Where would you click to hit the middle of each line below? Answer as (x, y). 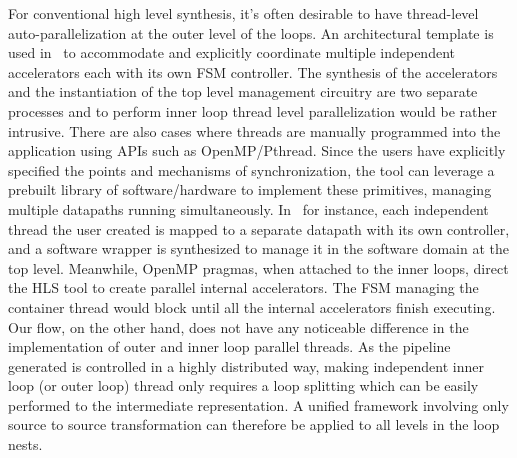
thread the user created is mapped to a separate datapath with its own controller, (259, 228)
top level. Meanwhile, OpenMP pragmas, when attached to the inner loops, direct (258, 267)
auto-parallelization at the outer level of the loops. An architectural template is (251, 32)
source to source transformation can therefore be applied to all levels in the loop (254, 424)
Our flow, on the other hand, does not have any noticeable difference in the (238, 326)
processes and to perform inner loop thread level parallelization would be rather (253, 110)
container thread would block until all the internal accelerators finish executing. (252, 306)
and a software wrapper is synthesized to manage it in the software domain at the (259, 248)
